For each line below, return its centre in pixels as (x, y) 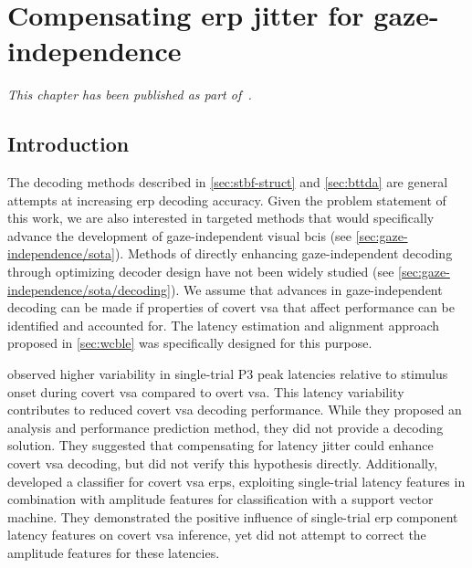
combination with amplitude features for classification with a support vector (220, 499)
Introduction (68, 144)
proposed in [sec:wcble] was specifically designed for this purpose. (190, 343)
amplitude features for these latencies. (114, 552)
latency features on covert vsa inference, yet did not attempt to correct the (217, 535)
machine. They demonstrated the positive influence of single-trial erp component (233, 516)
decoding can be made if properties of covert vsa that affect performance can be (231, 307)
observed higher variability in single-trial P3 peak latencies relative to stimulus (228, 374)
